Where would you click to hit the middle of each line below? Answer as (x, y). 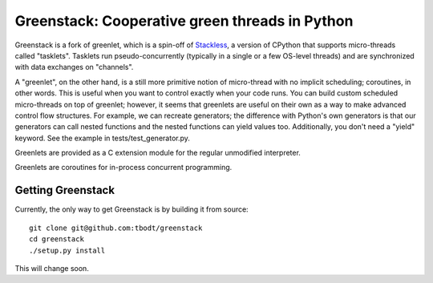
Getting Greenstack (65, 190)
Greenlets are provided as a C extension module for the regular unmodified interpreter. (158, 153)
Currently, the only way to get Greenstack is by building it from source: (132, 209)
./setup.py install (67, 250)
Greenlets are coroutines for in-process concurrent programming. (123, 168)
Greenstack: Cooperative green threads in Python (184, 21)
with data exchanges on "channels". (74, 67)
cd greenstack (57, 239)
